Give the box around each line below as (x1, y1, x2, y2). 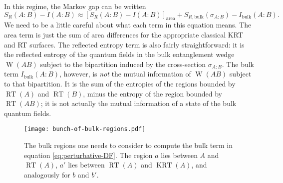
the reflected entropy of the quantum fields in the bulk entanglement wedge (4, 49, 235, 59)
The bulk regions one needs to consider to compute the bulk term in (24, 139, 233, 150)
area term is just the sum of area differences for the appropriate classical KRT (4, 29, 243, 39)
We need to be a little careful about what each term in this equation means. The (4, 19, 252, 30)
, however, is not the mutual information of (59, 68, 191, 79)
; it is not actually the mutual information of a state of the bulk (40, 98, 237, 108)
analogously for (24, 169, 70, 179)
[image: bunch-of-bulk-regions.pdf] (24, 125, 146, 133)
